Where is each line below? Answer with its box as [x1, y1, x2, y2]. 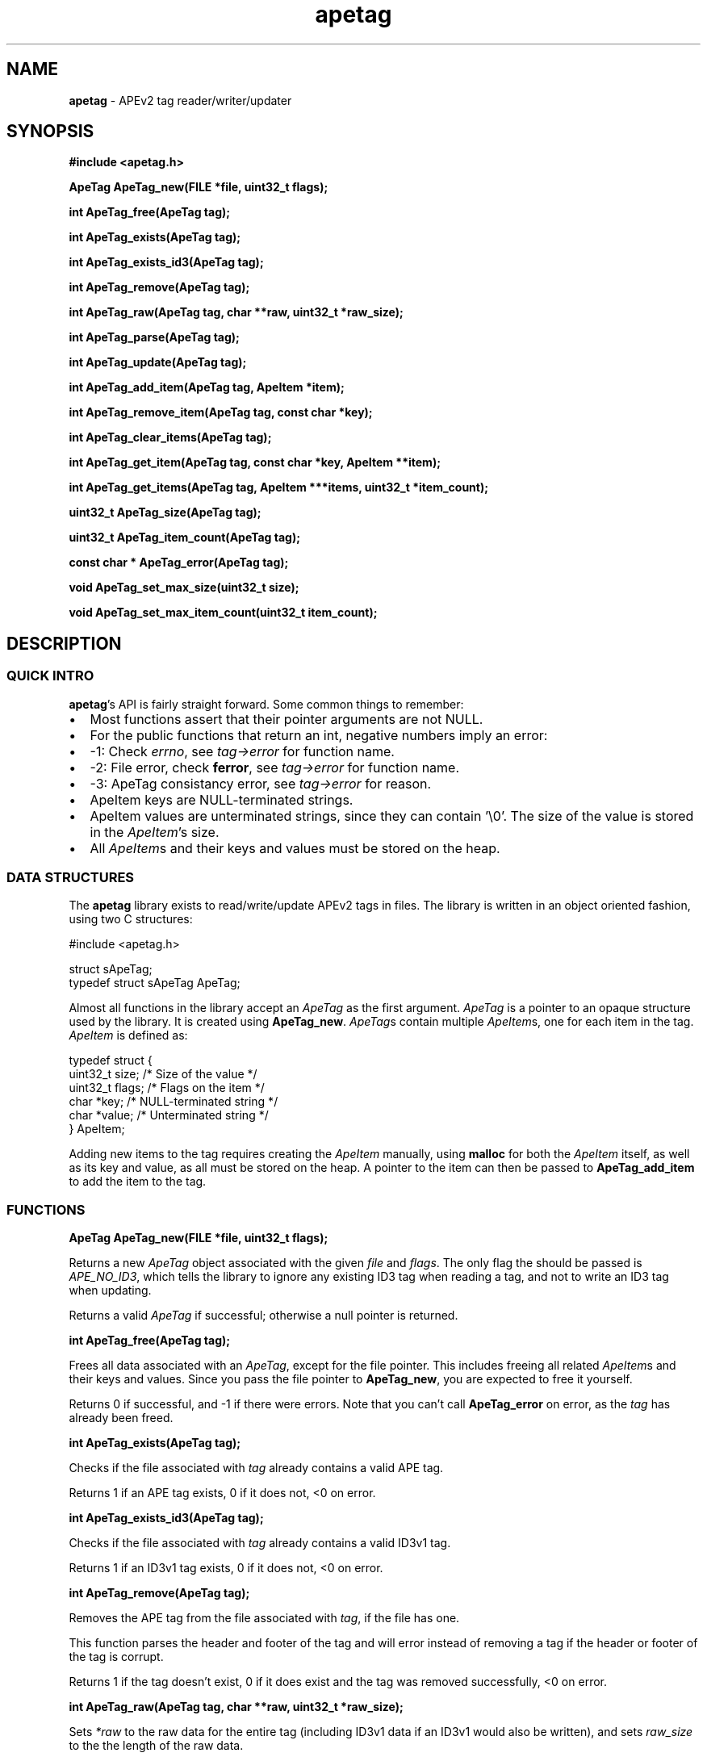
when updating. [69, 1283, 152, 1298]
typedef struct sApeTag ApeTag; [69, 976, 241, 990]
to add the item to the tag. [69, 1174, 207, 1189]
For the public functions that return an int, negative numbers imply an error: [90, 726, 548, 743]
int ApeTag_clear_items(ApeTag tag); [69, 430, 272, 445]
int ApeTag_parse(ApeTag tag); [69, 330, 240, 345]
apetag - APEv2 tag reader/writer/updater [69, 93, 292, 107]
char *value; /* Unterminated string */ [69, 1108, 269, 1123]
